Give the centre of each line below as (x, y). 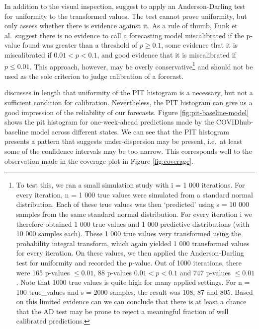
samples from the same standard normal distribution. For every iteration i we (134, 214)
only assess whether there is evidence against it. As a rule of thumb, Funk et (121, 26)
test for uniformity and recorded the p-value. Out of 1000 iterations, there (129, 262)
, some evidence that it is (200, 45)
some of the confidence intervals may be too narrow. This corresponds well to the (128, 151)
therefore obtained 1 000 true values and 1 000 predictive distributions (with (133, 224)
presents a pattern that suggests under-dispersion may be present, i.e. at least (124, 141)
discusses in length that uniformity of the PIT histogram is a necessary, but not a (129, 93)
